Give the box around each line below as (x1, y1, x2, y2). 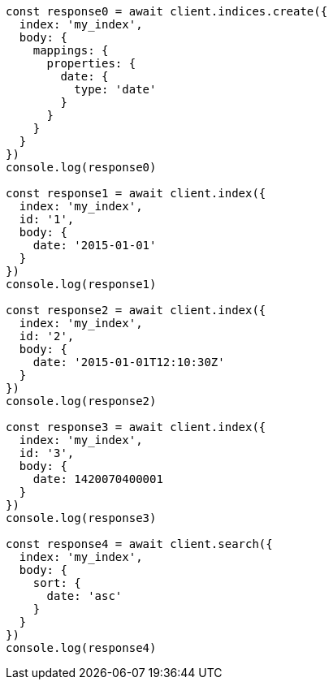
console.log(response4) (6, 641, 157, 654)
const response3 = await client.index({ (6, 421, 266, 434)
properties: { (46, 57, 136, 70)
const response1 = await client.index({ (6, 187, 266, 200)
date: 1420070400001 (32, 472, 163, 485)
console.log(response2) (6, 395, 157, 408)
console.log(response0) (6, 161, 157, 174)
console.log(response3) (6, 511, 157, 524)
